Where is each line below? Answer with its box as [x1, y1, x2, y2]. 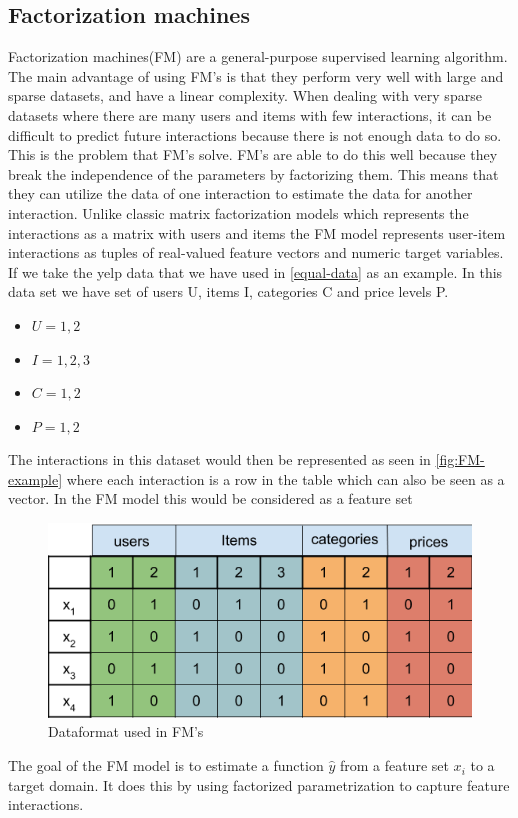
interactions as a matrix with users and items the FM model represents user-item [8, 222, 506, 243]
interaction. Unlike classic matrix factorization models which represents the [8, 202, 469, 223]
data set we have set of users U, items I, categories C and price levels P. [8, 281, 449, 302]
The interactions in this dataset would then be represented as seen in [8, 449, 431, 470]
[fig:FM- [435, 449, 485, 470]
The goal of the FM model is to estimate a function [8, 755, 324, 776]
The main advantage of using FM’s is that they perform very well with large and [8, 65, 504, 86]
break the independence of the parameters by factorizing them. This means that [8, 163, 499, 184]
